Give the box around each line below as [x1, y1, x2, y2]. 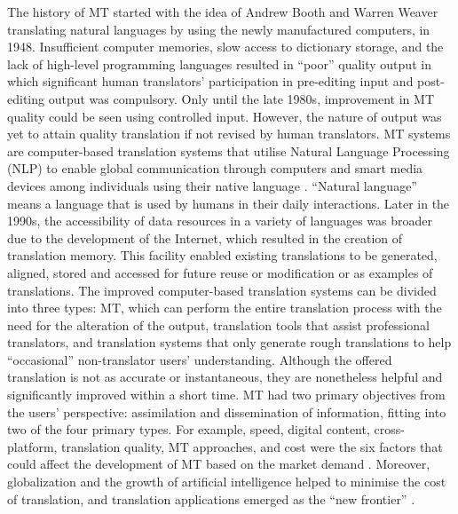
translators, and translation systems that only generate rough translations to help [7, 333, 452, 352]
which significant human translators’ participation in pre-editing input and [7, 72, 414, 91]
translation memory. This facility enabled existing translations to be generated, [7, 246, 438, 265]
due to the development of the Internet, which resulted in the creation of [7, 228, 403, 247]
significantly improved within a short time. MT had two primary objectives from [7, 385, 446, 404]
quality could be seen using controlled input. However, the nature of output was [7, 107, 442, 125]
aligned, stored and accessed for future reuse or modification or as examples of [7, 263, 433, 281]
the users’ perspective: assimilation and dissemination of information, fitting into [7, 402, 446, 421]
